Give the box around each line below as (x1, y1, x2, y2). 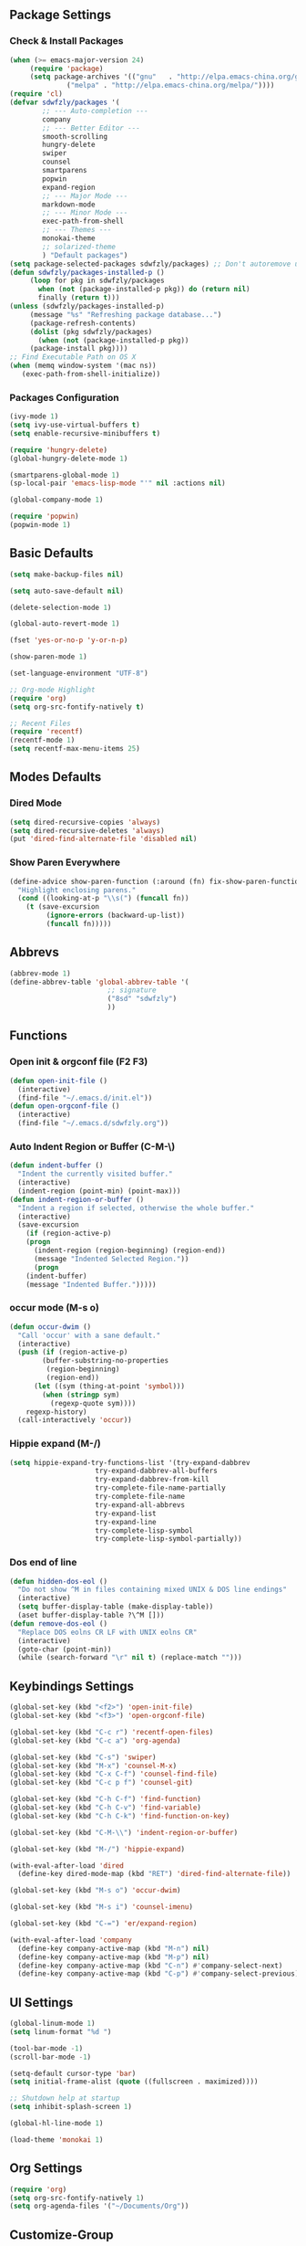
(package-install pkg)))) (29, 344, 128, 353)
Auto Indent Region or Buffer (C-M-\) (9, 1140, 176, 1153)
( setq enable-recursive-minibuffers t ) (9, 428, 161, 438)
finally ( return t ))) (37, 293, 120, 302)
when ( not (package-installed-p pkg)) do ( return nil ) (37, 285, 250, 294)
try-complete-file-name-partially (95, 1483, 226, 1492)
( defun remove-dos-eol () (9, 1619, 107, 1629)
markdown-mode (42, 200, 96, 209)
